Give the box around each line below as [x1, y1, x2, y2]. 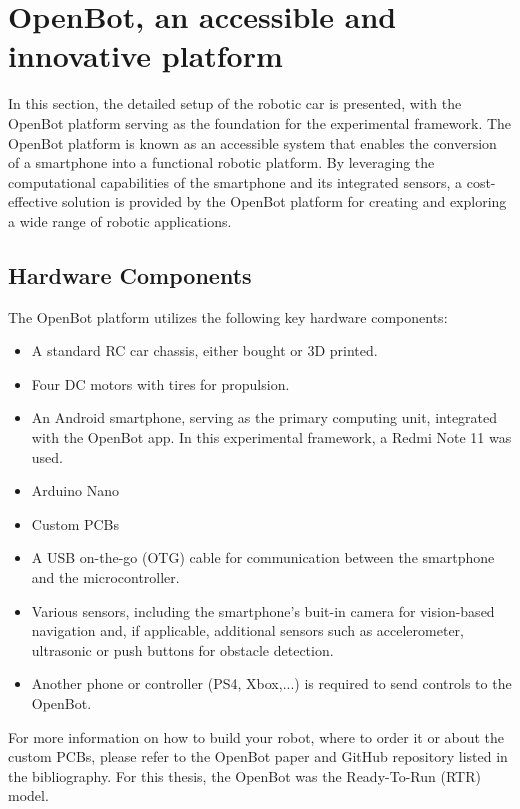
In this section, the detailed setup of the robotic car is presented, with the [8, 93, 462, 114]
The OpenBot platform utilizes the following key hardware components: [8, 306, 448, 327]
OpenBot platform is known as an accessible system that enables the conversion [8, 132, 497, 153]
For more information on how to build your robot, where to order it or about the [8, 726, 505, 747]
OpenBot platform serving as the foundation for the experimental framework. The [8, 112, 512, 133]
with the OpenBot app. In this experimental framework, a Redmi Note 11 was [31, 427, 512, 448]
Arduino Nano [31, 480, 119, 501]
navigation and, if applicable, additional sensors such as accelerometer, [31, 620, 464, 641]
